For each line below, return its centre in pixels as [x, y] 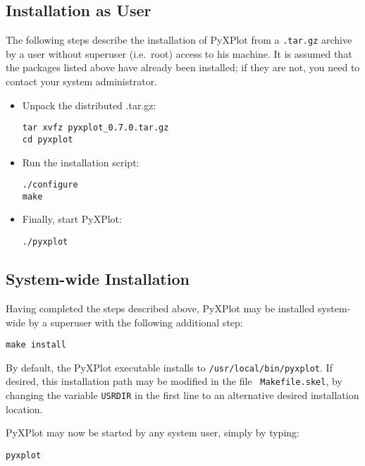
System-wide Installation [98, 279]
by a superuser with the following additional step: [136, 322]
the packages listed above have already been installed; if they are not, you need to [183, 67]
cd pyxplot [48, 139]
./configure [50, 185]
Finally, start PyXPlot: [72, 219]
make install [36, 345]
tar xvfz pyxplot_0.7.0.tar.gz [95, 128]
